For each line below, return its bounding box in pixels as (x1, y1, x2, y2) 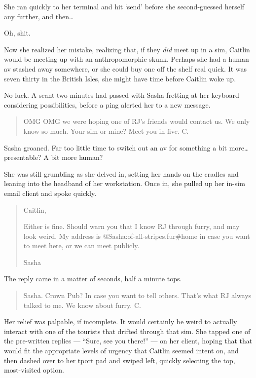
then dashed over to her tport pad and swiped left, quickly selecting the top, (4, 355, 235, 365)
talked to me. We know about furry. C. (23, 300, 141, 310)
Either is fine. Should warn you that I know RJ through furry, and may (23, 221, 240, 231)
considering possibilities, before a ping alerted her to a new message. (4, 99, 211, 110)
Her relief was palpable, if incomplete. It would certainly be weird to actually (4, 316, 237, 327)
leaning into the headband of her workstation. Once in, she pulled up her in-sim (4, 178, 245, 189)
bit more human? (51, 152, 103, 162)
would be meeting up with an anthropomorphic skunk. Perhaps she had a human (4, 54, 249, 64)
